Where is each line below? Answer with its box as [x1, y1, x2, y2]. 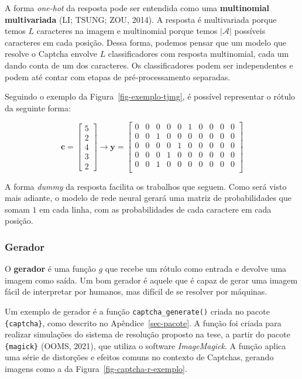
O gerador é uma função [5, 262, 96, 275]
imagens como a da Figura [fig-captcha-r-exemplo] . [5, 363, 187, 375]
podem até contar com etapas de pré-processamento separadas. [5, 70, 231, 83]
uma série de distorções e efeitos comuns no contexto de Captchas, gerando [5, 351, 274, 363]
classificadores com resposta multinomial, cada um [108, 47, 289, 60]
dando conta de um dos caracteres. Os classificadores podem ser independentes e [5, 59, 293, 71]
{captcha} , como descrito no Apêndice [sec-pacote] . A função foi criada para [5, 316, 282, 329]
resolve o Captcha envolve [5, 47, 97, 60]
